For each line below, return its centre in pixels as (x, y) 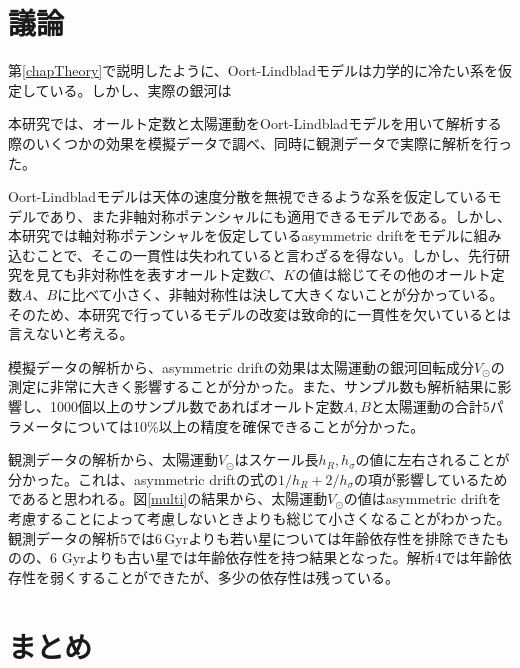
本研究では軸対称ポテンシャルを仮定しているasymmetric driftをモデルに (241, 235)
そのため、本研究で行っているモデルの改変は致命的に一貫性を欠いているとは (259, 313)
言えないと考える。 (71, 333)
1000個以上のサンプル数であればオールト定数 (196, 406)
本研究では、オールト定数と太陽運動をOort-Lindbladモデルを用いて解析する (255, 123)
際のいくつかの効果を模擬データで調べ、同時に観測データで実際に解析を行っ (260, 142)
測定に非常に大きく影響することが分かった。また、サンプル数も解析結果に (253, 386)
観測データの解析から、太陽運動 (113, 459)
